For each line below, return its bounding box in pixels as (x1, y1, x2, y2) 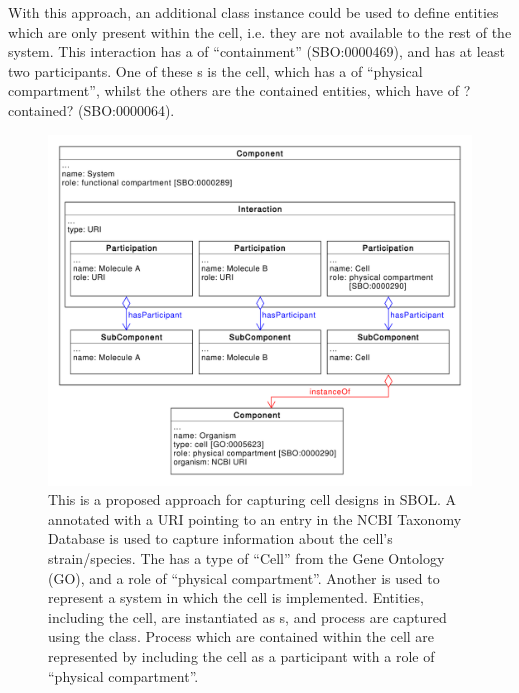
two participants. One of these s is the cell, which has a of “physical (8, 60, 423, 81)
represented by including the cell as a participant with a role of (48, 646, 435, 667)
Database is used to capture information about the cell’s (48, 528, 393, 549)
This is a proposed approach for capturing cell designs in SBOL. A (48, 489, 457, 510)
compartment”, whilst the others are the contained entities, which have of (8, 80, 460, 101)
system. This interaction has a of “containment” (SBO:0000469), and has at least (8, 41, 505, 62)
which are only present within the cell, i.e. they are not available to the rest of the (8, 21, 512, 42)
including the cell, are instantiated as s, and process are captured (48, 606, 447, 627)
